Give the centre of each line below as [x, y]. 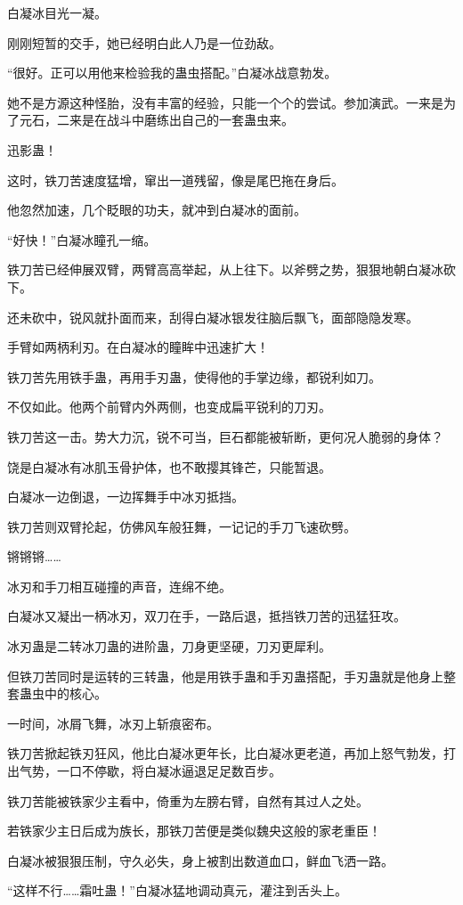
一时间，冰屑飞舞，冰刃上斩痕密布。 [113, 723]
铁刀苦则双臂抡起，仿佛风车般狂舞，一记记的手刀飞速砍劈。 [182, 526]
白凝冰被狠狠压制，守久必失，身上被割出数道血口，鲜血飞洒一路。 [200, 860]
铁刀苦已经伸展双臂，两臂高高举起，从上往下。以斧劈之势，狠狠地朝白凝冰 [225, 269]
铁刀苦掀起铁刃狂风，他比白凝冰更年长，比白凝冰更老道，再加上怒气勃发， [225, 753]
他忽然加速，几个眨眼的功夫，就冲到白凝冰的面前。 [157, 210]
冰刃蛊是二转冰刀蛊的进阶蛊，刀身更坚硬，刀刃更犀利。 [169, 646]
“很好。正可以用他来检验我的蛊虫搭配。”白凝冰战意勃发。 [172, 73]
